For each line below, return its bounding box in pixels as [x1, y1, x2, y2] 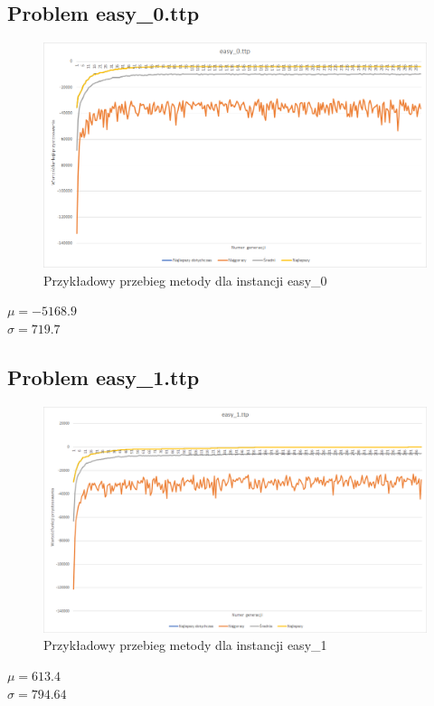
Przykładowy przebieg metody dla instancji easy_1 [43, 635, 327, 654]
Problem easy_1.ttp [7, 362, 200, 391]
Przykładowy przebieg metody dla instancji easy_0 [43, 270, 327, 289]
